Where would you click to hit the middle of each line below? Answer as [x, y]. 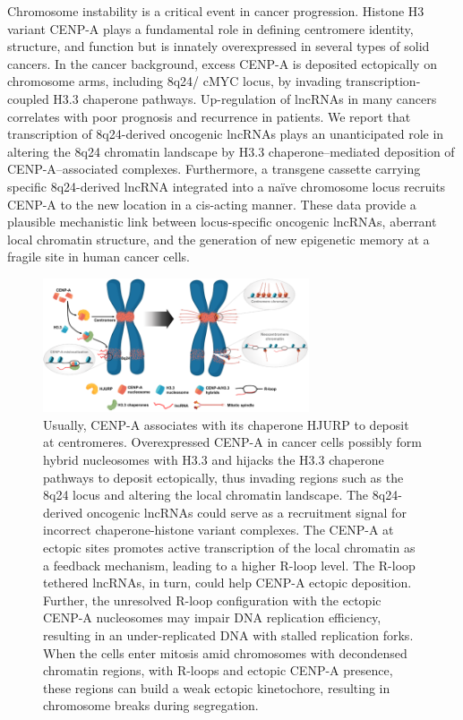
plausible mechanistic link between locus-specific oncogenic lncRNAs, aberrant [222, 222]
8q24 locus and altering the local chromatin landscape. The [206, 495]
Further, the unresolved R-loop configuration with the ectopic [212, 600]
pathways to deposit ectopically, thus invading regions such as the [223, 477]
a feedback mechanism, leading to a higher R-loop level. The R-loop [229, 565]
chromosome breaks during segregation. [151, 705]
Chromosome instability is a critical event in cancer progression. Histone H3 [216, 11]
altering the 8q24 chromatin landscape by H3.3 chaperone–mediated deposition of [231, 151]
